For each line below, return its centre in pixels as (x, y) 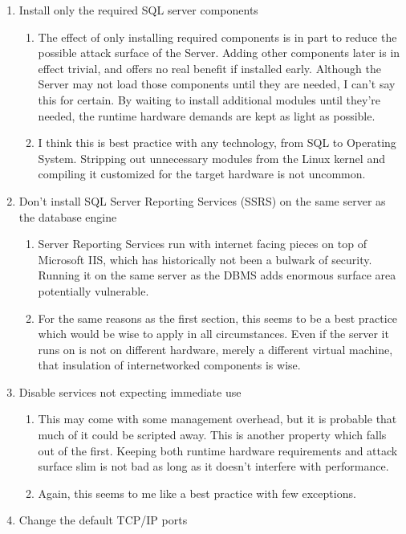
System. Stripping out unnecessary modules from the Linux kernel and (211, 158)
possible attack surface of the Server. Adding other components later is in (219, 53)
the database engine (68, 216)
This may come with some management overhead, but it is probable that (217, 419)
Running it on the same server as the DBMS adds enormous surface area (217, 275)
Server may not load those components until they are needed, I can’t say (217, 84)
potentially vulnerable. (93, 290)
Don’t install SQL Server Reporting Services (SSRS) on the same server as (202, 200)
